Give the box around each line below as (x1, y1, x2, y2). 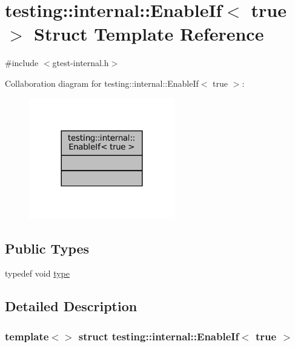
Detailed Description (5, 297, 138, 315)
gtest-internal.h (52, 56, 109, 69)
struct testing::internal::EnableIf (78, 328, 239, 343)
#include (5, 56, 39, 69)
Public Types (5, 238, 90, 257)
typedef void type (5, 267, 70, 280)
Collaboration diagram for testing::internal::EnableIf (5, 76, 199, 89)
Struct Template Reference (34, 21, 264, 46)
